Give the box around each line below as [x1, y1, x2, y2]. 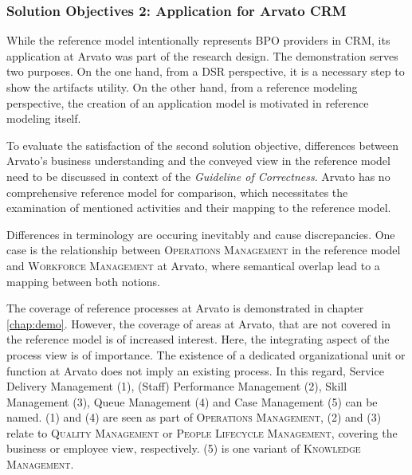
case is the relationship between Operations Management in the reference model [6, 241, 401, 258]
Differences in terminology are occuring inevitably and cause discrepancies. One [6, 226, 395, 242]
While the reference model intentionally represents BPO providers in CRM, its [6, 32, 390, 49]
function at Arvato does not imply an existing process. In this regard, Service [6, 362, 384, 379]
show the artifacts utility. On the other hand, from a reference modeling [6, 79, 358, 95]
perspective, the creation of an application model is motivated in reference [6, 94, 369, 111]
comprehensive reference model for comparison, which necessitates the [6, 183, 348, 200]
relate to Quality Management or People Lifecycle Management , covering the [6, 424, 398, 441]
